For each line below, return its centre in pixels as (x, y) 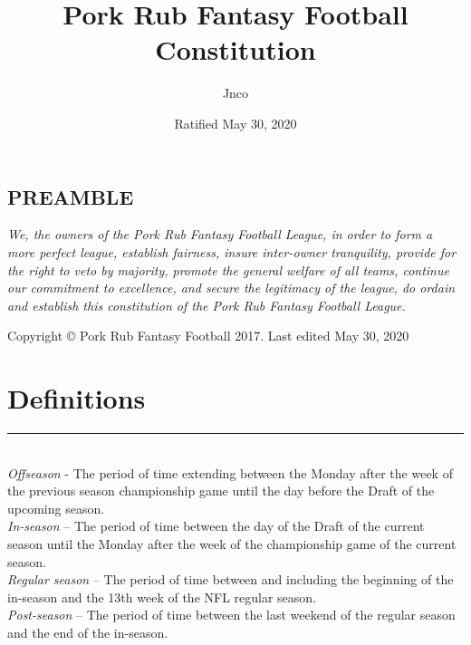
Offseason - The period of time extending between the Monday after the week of (230, 472)
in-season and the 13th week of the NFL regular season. (162, 597)
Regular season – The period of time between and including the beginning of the (231, 579)
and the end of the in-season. (88, 632)
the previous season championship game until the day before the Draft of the (221, 491)
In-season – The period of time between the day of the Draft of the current (216, 526)
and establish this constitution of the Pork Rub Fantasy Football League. (207, 305)
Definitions (77, 398)
